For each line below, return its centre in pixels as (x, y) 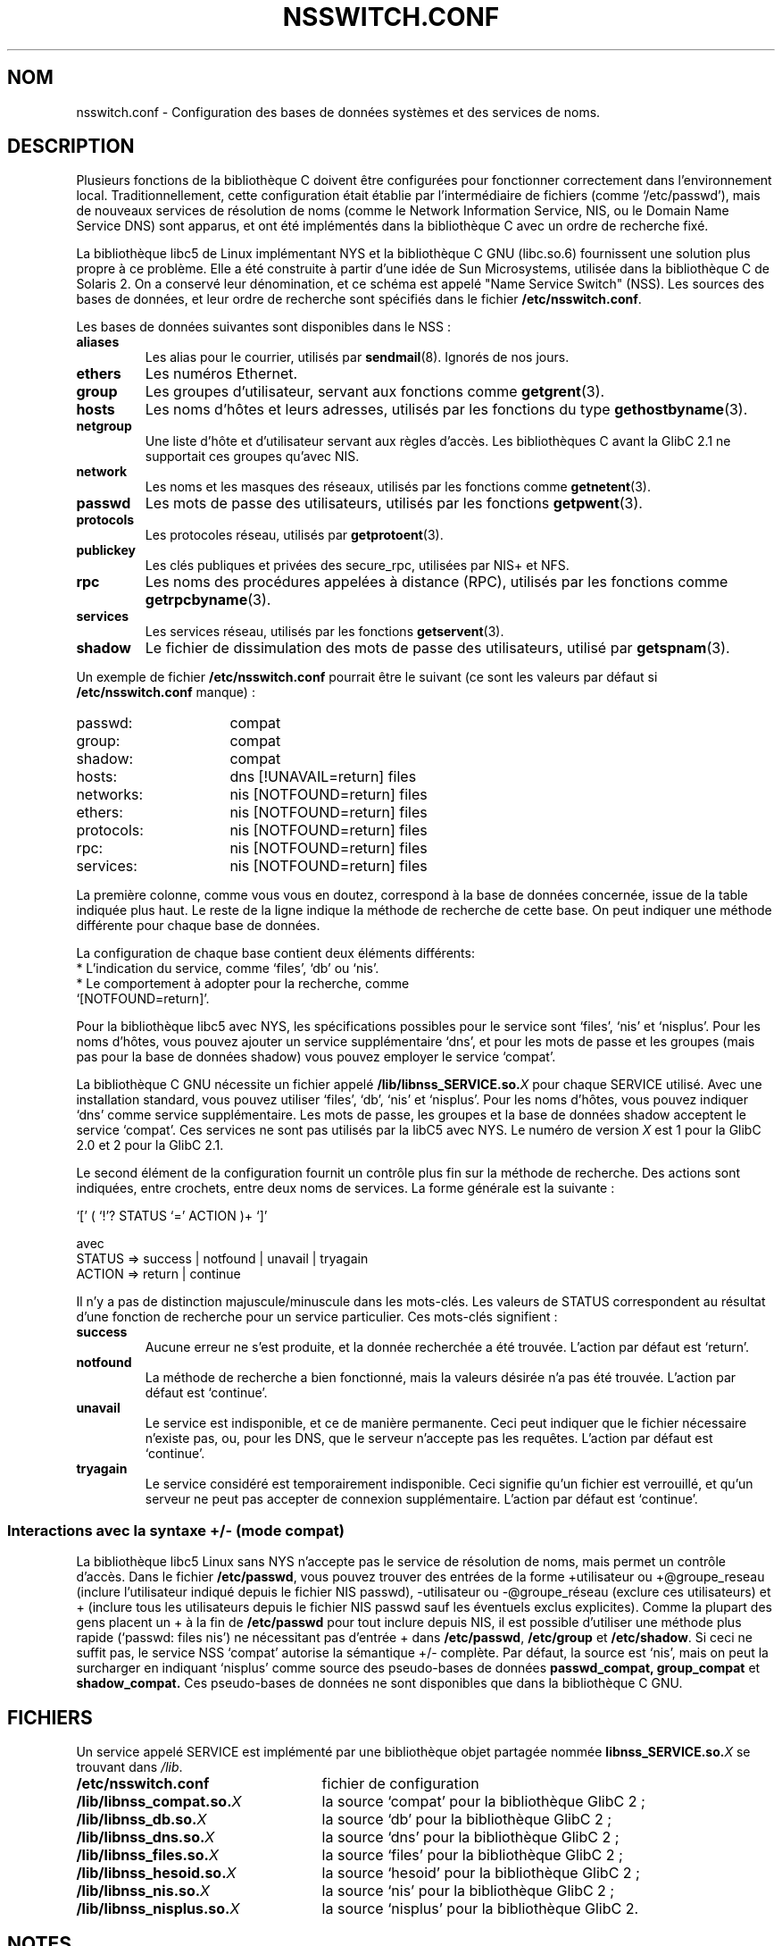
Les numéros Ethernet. (221, 374)
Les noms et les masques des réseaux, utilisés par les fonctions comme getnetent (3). (398, 487)
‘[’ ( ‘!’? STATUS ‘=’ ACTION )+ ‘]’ (172, 1216)
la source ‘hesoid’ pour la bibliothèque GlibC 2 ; (481, 1873)
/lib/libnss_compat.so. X (159, 1802)
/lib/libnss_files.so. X (147, 1855)
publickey (106, 550)
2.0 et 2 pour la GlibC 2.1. (150, 1145)
